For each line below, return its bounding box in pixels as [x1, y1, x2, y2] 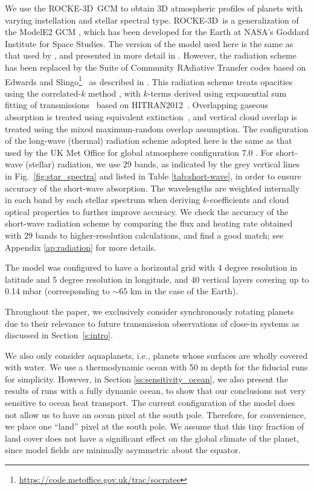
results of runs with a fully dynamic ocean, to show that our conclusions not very [5, 384, 306, 397]
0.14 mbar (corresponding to [5, 285, 110, 297]
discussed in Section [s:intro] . [5, 329, 113, 341]
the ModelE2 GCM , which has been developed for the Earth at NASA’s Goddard [5, 25, 309, 38]
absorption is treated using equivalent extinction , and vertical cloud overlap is [5, 111, 297, 123]
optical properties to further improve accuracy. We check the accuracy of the [5, 205, 289, 218]
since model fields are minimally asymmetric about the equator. [5, 443, 241, 456]
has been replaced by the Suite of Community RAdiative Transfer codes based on [5, 60, 306, 73]
